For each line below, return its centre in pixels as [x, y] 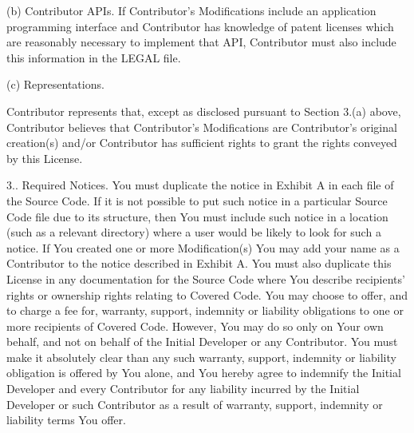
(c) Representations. [55, 84]
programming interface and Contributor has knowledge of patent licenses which [200, 26]
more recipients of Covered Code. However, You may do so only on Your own [195, 326]
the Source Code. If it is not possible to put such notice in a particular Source [197, 200]
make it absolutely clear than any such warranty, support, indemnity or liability [201, 357]
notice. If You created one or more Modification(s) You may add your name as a [203, 247]
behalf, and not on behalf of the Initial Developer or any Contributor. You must [202, 342]
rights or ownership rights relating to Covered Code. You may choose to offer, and [207, 294]
